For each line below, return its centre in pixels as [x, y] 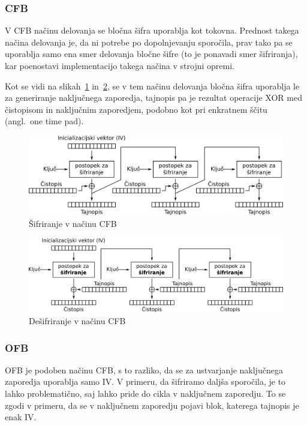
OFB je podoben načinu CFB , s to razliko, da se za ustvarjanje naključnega [144, 369]
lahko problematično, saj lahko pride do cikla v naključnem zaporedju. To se [145, 393]
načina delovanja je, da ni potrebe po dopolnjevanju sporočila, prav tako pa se [149, 42]
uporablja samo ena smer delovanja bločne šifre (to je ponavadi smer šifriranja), [151, 54]
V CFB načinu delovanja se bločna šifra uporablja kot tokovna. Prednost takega [152, 30]
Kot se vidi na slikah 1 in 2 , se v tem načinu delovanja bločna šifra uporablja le [152, 86]
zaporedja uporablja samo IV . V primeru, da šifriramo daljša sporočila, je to [145, 381]
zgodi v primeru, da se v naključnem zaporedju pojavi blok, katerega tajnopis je [152, 405]
